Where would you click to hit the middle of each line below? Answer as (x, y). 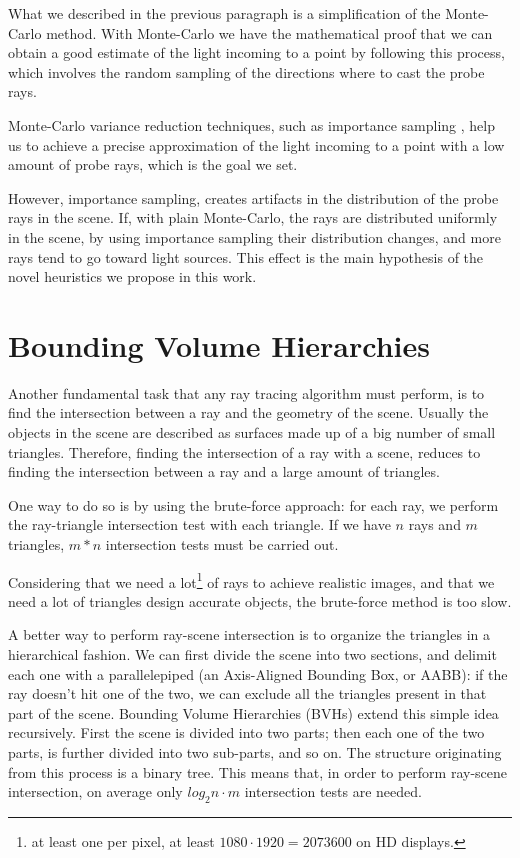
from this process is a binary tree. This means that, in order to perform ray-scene (258, 771)
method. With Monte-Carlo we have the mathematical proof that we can (269, 32)
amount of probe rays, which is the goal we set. (153, 164)
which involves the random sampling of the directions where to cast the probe (246, 71)
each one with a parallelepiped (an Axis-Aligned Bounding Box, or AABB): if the (258, 673)
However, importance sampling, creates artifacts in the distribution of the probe (253, 197)
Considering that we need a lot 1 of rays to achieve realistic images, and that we (251, 580)
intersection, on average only (95, 791)
